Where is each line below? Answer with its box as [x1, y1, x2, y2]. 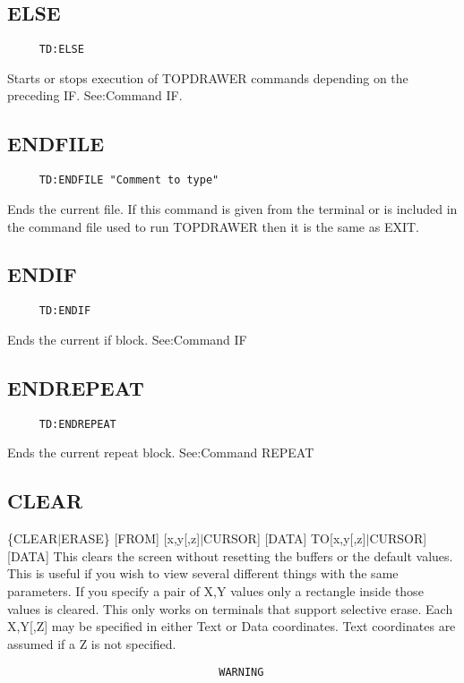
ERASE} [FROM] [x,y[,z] [61, 529, 201, 548]
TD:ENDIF [39, 304, 91, 318]
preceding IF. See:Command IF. [7, 86, 183, 105]
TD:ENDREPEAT [39, 417, 116, 431]
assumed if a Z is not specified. [7, 634, 176, 653]
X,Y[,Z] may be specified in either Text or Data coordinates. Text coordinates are [7, 617, 456, 636]
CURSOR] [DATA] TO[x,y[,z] [203, 529, 366, 548]
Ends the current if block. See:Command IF [7, 329, 247, 348]
